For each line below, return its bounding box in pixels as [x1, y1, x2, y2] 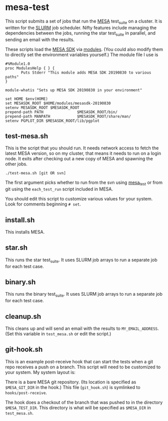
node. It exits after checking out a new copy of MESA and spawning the [5, 156, 153, 162]
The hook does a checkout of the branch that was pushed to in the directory [5, 399, 163, 405]
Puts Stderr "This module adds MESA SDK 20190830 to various [21, 70, 151, 75]
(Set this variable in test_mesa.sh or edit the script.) [5, 330, 111, 337]
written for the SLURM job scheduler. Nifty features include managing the [5, 25, 157, 31]
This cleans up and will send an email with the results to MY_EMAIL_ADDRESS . [5, 325, 159, 331]
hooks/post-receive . [5, 389, 47, 395]
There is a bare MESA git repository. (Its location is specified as [5, 379, 136, 385]
